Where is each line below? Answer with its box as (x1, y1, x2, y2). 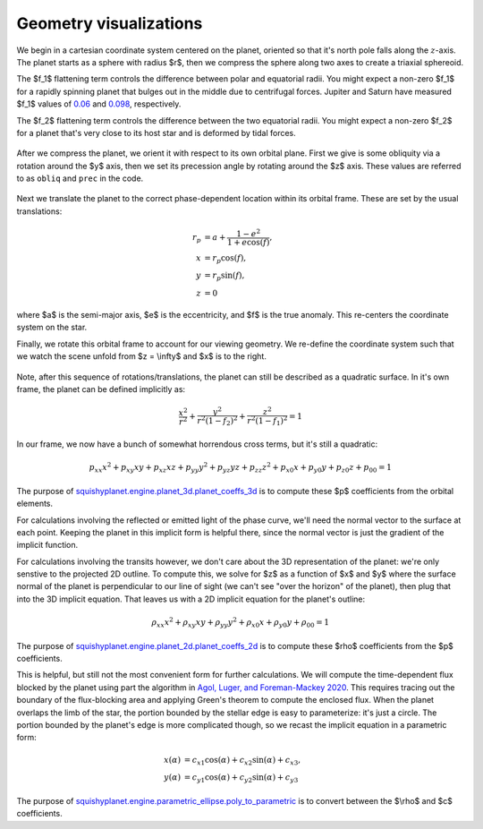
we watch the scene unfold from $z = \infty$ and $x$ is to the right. (16, 351, 267, 362)
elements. (16, 498, 54, 509)
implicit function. (16, 540, 79, 551)
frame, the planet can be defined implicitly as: (16, 383, 186, 394)
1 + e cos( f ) (226, 237, 270, 247)
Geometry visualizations (16, 13, 203, 33)
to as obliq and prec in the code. (16, 173, 144, 184)
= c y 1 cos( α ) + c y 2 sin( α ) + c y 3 (183, 773, 299, 785)
